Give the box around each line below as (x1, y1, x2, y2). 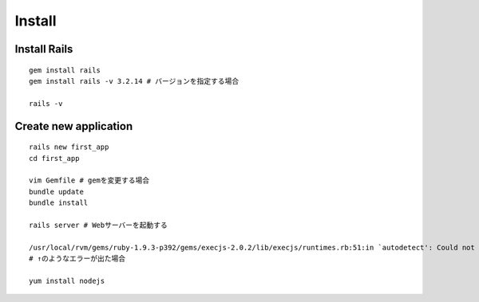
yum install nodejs (29, 276, 105, 285)
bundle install (29, 198, 89, 207)
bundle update (29, 187, 84, 196)
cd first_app (29, 154, 80, 163)
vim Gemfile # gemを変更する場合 (29, 176, 150, 185)
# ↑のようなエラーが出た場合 (29, 254, 126, 263)
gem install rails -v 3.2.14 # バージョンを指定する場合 (29, 76, 239, 85)
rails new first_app (29, 143, 109, 151)
